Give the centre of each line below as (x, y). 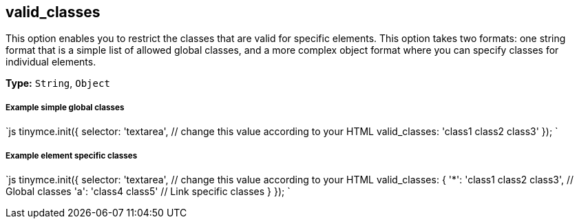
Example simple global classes (65, 107)
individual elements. (51, 62)
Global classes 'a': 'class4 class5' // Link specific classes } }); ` (148, 191)
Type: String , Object (58, 83)
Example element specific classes (72, 155)
